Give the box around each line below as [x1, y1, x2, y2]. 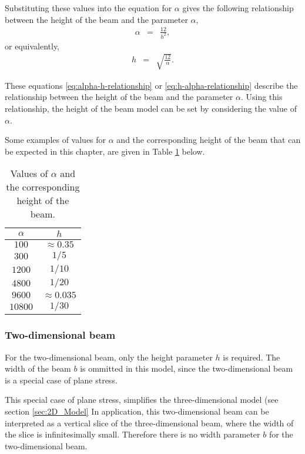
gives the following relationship [182, 2, 294, 14]
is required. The [223, 350, 280, 363]
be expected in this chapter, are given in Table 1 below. [5, 145, 205, 157]
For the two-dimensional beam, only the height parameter [5, 350, 213, 363]
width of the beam [5, 362, 71, 375]
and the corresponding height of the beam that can [116, 133, 301, 146]
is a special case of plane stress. [5, 373, 118, 386]
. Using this [240, 91, 283, 103]
